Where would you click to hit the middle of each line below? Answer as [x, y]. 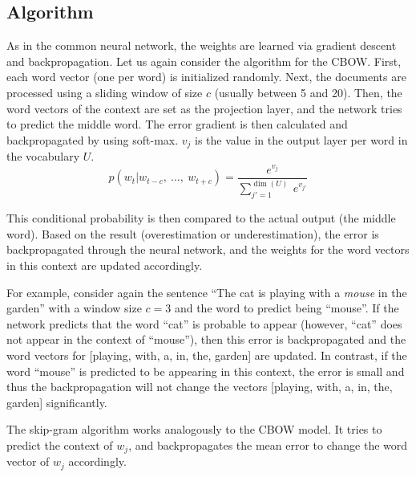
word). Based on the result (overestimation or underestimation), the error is [193, 233]
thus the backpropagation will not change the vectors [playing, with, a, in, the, [200, 387]
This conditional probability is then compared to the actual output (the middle [201, 218]
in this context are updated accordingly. [105, 265]
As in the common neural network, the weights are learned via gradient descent [202, 45]
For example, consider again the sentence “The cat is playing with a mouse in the [207, 292]
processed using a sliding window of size [105, 92]
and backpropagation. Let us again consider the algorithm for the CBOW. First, [204, 61]
